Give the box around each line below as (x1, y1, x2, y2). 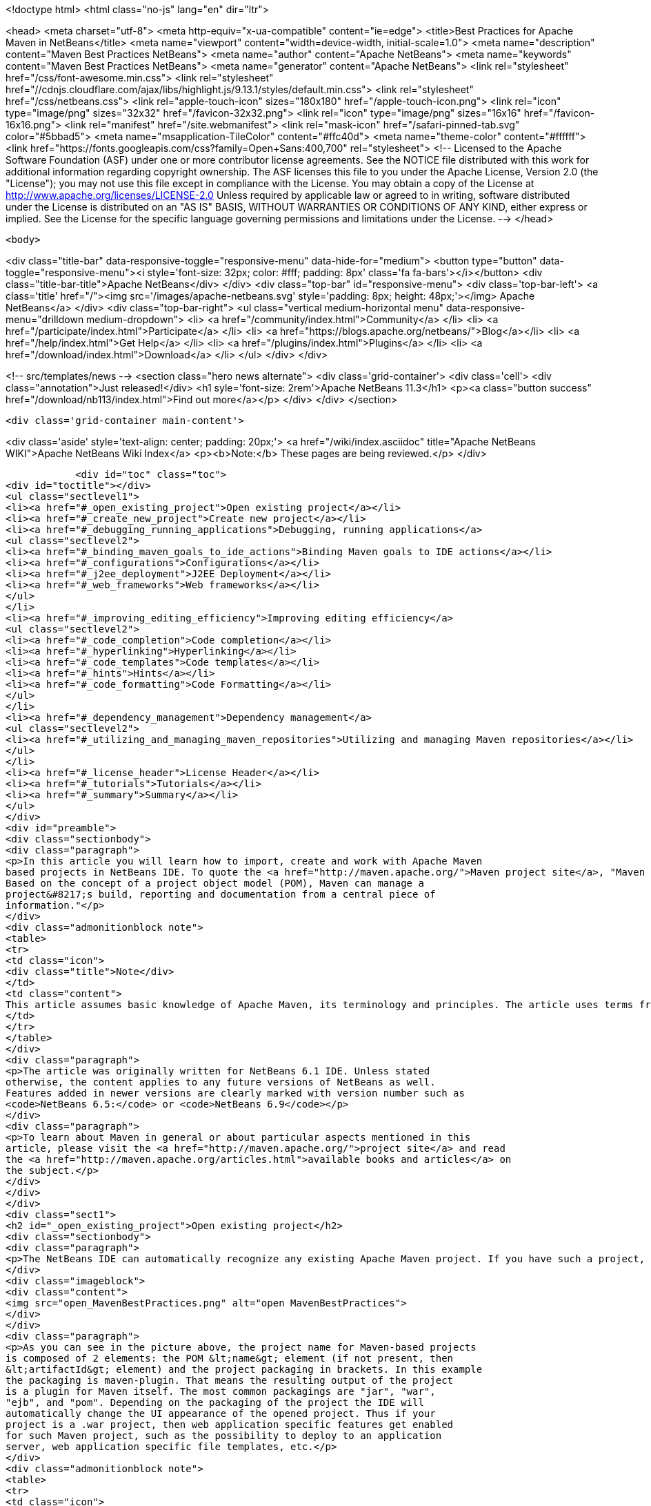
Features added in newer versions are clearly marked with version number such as (6, 1088, 465, 1099)
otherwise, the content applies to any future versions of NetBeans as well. (6, 1077, 436, 1088)
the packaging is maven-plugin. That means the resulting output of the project (6, 1375, 454, 1386)
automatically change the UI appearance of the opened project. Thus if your (6, 1408, 436, 1419)
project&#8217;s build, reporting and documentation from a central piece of (6, 889, 436, 900)
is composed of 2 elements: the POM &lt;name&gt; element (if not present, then (6, 1353, 454, 1364)
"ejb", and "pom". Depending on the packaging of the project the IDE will (6, 1397, 424, 1408)
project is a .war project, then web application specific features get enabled (6, 1419, 454, 1430)
